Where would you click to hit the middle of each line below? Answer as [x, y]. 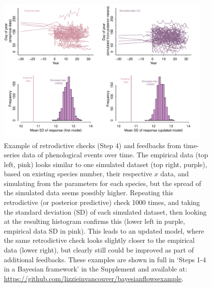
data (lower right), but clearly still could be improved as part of [99, 250]
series [12, 155]
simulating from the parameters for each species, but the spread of [103, 183]
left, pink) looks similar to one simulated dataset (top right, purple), [106, 164]
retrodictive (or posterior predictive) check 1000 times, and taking [102, 202]
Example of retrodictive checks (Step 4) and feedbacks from [93, 145]
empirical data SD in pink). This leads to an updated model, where [104, 230]
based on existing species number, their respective [78, 174]
